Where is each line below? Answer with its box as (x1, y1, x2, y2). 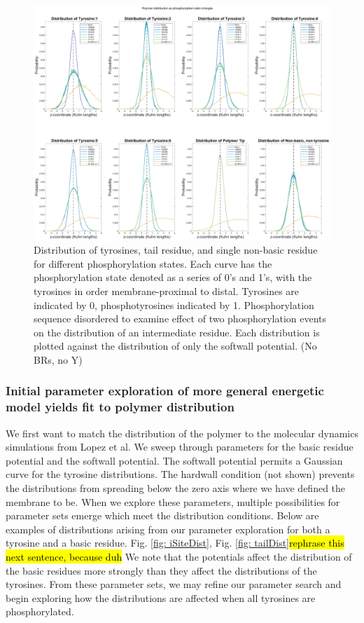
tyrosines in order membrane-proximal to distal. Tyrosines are (34, 283, 300, 298)
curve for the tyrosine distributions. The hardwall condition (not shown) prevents (6, 467, 355, 481)
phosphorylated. (6, 604, 74, 619)
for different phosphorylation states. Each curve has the (34, 256, 272, 271)
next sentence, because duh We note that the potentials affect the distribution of (6, 549, 352, 563)
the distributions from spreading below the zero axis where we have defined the (6, 481, 346, 495)
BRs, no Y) (34, 352, 83, 367)
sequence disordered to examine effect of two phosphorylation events (34, 311, 327, 326)
